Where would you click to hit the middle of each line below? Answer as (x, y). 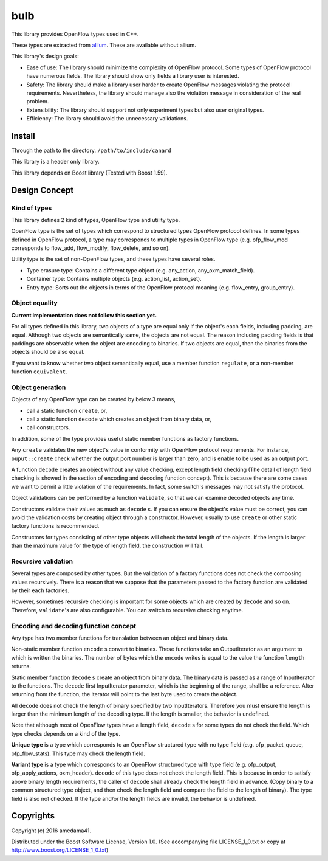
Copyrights (33, 816)
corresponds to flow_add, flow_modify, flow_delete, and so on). (91, 248)
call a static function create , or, (67, 410)
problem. (38, 102)
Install (23, 136)
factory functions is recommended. (55, 526)
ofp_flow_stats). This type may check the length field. (78, 753)
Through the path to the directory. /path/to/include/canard (91, 150)
